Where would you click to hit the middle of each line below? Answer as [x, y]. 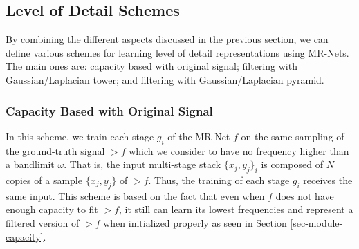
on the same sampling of [293, 136]
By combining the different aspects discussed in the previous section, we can [167, 39]
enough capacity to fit [52, 209]
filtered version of [43, 222]
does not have [305, 195]
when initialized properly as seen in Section [195, 222]
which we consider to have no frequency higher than [239, 150]
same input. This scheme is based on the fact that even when [135, 195]
